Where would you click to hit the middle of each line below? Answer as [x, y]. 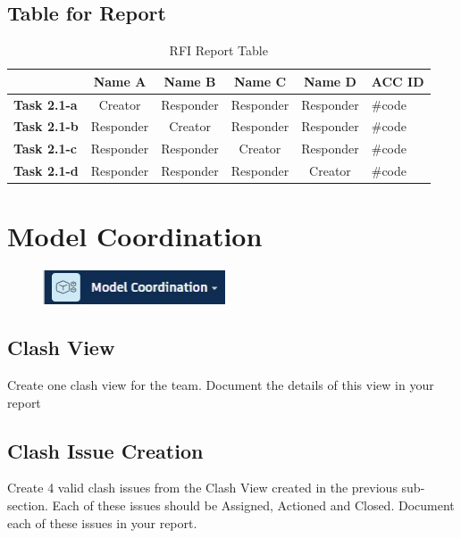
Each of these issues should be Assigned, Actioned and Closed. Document [253, 505]
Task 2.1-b [46, 126]
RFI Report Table [218, 50]
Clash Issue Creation [105, 450]
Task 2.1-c [45, 149]
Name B [190, 81]
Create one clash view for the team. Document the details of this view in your [221, 384]
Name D [330, 81]
